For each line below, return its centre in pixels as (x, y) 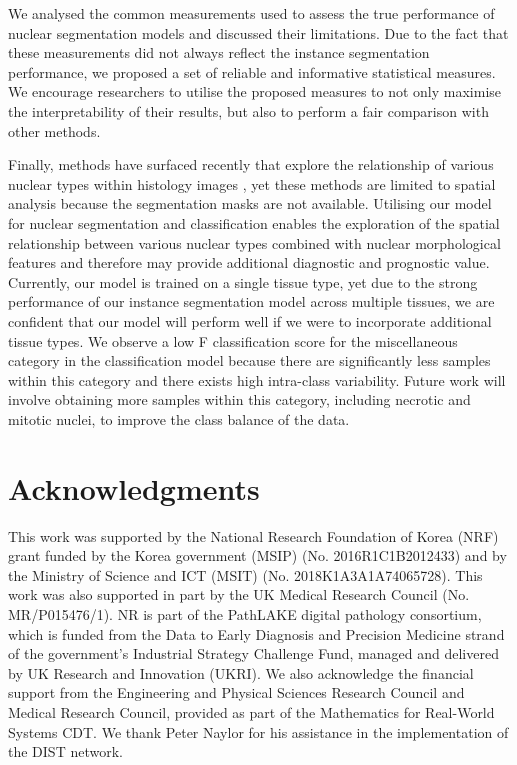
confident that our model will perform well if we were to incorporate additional (250, 320)
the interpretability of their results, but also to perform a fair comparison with (248, 110)
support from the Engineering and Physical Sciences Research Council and (236, 692)
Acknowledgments (134, 487)
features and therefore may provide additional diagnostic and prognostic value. (249, 262)
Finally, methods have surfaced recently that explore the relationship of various (251, 164)
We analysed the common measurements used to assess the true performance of (251, 13)
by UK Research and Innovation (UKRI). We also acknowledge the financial (241, 672)
